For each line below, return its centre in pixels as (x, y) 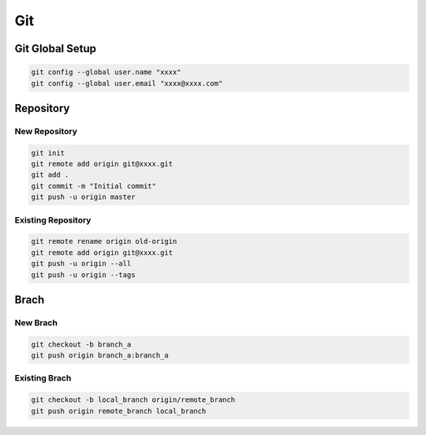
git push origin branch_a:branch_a (100, 356)
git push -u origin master (83, 197)
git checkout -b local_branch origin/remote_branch (133, 400)
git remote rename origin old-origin (104, 242)
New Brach (36, 322)
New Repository (46, 131)
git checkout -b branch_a (81, 344)
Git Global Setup (56, 49)
